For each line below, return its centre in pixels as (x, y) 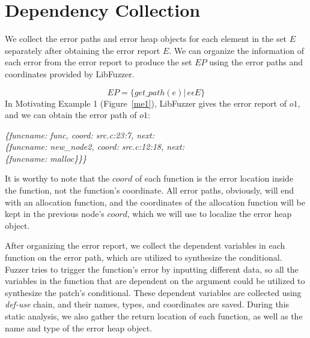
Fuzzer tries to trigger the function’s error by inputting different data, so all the (152, 269)
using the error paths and (256, 62)
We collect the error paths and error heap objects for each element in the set (146, 39)
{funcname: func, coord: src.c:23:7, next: (80, 135)
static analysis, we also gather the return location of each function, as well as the (154, 316)
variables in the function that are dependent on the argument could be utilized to (155, 281)
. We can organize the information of (237, 50)
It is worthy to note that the (57, 178)
